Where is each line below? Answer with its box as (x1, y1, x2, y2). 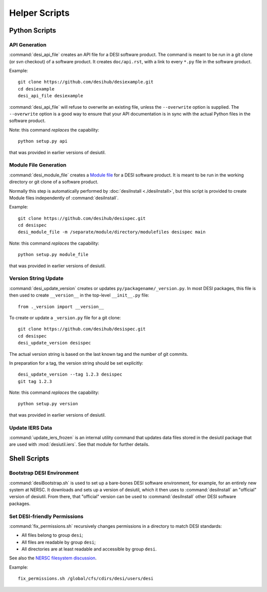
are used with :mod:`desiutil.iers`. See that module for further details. (9, 441, 150, 447)
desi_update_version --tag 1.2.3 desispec (18, 372, 123, 378)
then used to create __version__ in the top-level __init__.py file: (9, 292, 149, 298)
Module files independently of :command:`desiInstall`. (9, 195, 119, 201)
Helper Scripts (9, 7, 70, 18)
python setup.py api (18, 138, 68, 144)
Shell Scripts (9, 455, 49, 463)
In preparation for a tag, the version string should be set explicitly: (9, 360, 143, 366)
